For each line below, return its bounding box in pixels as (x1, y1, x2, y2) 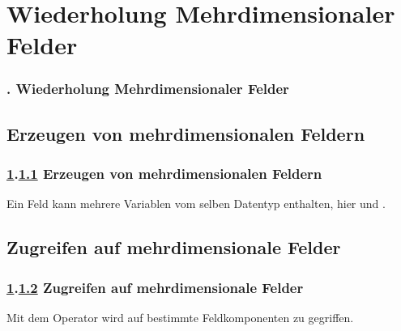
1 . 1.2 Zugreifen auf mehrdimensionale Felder (6, 277, 304, 297)
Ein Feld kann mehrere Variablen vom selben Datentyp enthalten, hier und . (6, 195, 386, 212)
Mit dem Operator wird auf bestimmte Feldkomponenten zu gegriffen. (6, 309, 354, 325)
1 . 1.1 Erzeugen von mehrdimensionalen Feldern (6, 163, 322, 184)
